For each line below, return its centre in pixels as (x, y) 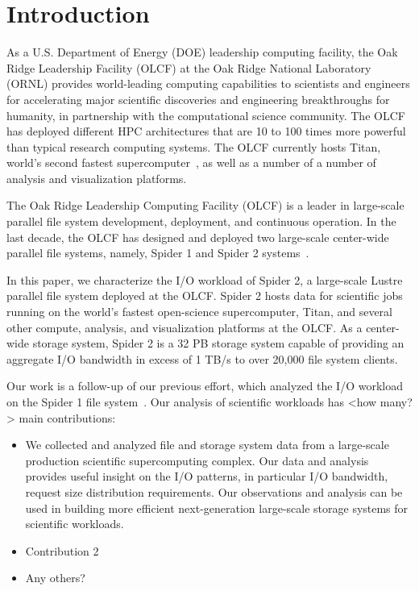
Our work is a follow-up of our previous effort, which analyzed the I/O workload (205, 386)
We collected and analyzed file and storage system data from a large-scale (207, 445)
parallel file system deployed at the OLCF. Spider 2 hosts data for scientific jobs (205, 295)
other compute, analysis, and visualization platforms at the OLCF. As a (185, 327)
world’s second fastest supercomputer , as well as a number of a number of (191, 162)
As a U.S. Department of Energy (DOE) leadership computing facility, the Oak (202, 52)
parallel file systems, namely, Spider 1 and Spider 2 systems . (158, 253)
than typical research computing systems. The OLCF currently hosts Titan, (194, 146)
